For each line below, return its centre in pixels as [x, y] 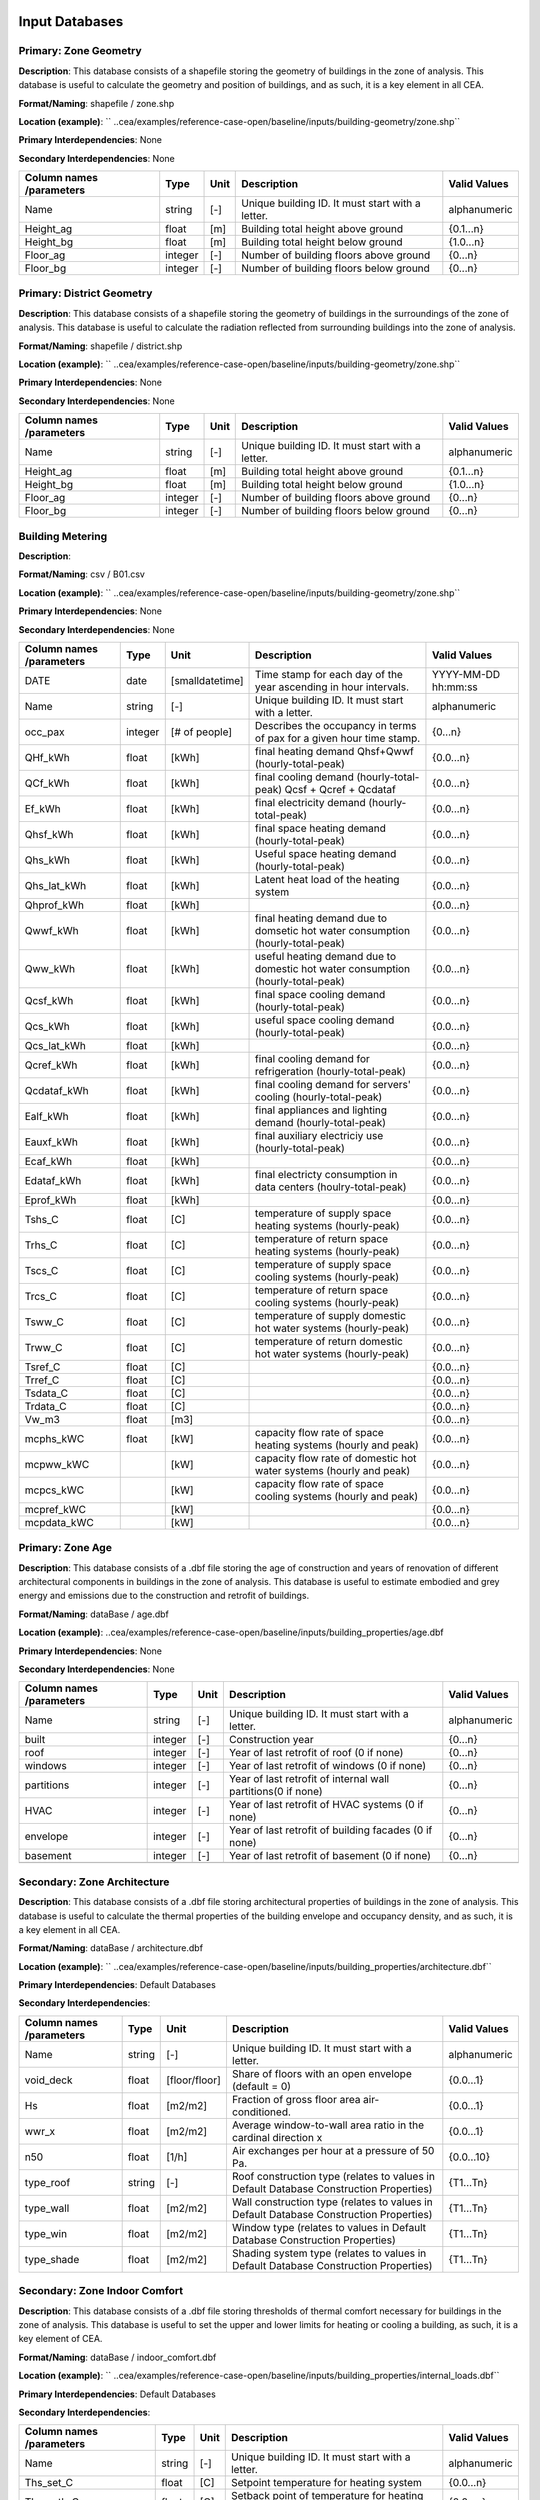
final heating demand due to [321, 918]
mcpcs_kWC [54, 1490]
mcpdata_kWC [59, 1522]
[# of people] [201, 732]
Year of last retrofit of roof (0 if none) [316, 1753]
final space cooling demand [320, 994]
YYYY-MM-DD [466, 674]
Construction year [271, 1740]
